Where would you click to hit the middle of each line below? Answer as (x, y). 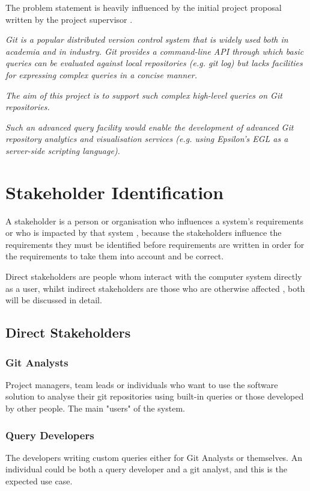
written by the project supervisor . (69, 19)
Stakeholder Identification (115, 192)
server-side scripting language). (63, 150)
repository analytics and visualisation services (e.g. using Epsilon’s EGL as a (147, 139)
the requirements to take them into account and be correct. (115, 256)
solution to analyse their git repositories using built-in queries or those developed (155, 396)
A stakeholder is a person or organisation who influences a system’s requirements (154, 221)
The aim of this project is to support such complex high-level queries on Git (144, 95)
